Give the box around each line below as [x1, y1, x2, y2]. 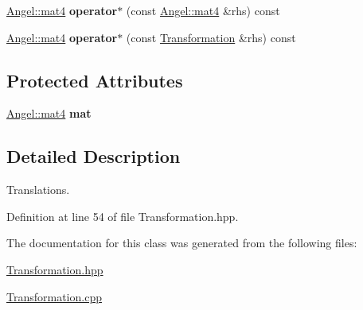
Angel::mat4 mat [6, 105, 92, 122]
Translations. [6, 181, 70, 198]
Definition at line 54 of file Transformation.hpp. [6, 207, 239, 224]
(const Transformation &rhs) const [126, 29, 296, 45]
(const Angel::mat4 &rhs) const [126, 2, 280, 18]
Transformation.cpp [6, 288, 102, 304]
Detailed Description [6, 144, 181, 169]
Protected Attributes [6, 68, 183, 92]
